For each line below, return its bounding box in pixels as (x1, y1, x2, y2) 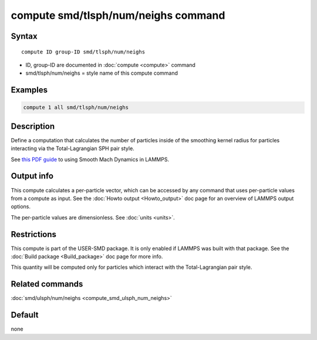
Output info (11, 171, 54, 181)
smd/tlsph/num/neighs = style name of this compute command (25, 69, 178, 76)
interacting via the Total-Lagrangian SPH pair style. (11, 145, 134, 152)
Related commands (11, 279, 83, 289)
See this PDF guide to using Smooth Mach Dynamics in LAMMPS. (11, 156, 170, 163)
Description (11, 121, 55, 131)
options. (11, 203, 31, 210)
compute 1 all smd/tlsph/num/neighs (23, 104, 129, 111)
